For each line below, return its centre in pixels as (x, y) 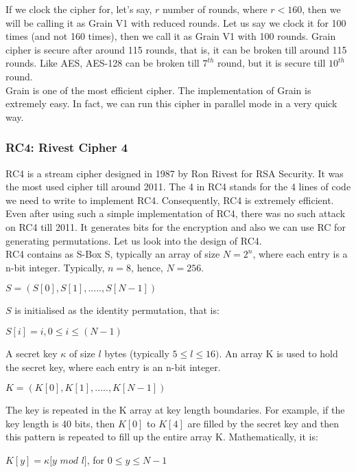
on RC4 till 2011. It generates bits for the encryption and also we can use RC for (176, 226)
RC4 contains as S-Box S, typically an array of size (113, 254)
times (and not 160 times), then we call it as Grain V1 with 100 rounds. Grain (171, 36)
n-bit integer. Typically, (55, 267)
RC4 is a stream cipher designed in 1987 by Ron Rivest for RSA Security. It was (175, 173)
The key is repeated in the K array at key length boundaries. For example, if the (175, 410)
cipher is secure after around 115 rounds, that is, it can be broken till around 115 (176, 49)
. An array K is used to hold (278, 353)
